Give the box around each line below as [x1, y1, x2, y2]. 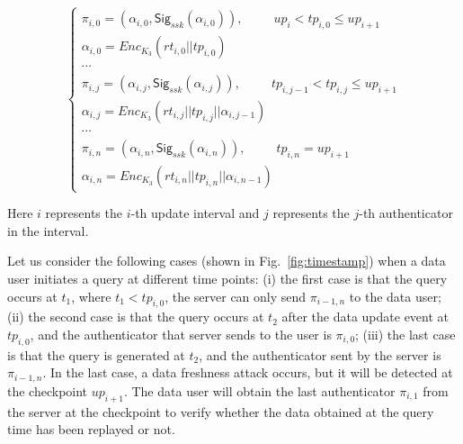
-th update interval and [130, 204, 260, 222]
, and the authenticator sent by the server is [199, 345, 441, 364]
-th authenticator [359, 204, 453, 222]
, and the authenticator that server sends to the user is [30, 324, 332, 343]
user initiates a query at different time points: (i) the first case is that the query [7, 268, 448, 287]
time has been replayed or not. [7, 420, 175, 439]
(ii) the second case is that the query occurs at [7, 307, 264, 326]
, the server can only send [165, 286, 307, 305]
